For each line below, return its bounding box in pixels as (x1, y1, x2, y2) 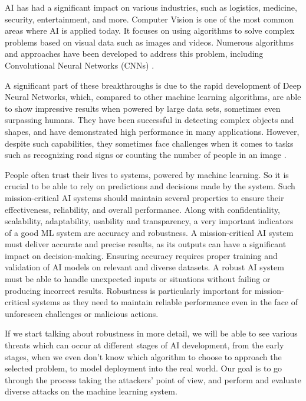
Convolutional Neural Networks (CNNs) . (5, 59, 154, 71)
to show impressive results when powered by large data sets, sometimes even (5, 102, 281, 114)
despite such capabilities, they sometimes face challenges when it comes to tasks (5, 137, 294, 149)
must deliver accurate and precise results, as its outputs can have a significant (5, 238, 287, 250)
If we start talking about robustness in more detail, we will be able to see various (5, 327, 298, 339)
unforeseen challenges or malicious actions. (5, 307, 159, 319)
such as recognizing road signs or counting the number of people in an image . (5, 148, 287, 161)
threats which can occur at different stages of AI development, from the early (5, 339, 284, 351)
